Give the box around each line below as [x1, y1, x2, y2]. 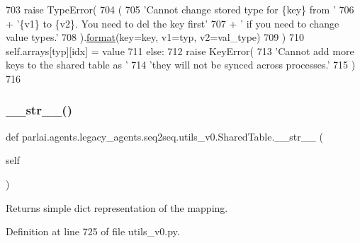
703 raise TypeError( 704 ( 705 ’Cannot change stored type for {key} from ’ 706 [6, 2, 354, 16]
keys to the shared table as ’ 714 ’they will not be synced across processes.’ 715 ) [6, 57, 356, 72]
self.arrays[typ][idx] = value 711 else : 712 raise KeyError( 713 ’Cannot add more [6, 43, 354, 58]
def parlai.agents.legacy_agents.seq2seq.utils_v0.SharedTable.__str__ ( [6, 129, 323, 143]
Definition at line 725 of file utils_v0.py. [6, 224, 180, 239]
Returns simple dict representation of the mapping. [6, 200, 228, 215]
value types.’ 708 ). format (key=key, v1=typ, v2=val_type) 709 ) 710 [6, 30, 304, 45]
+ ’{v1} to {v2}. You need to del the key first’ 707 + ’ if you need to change [6, 16, 339, 30]
